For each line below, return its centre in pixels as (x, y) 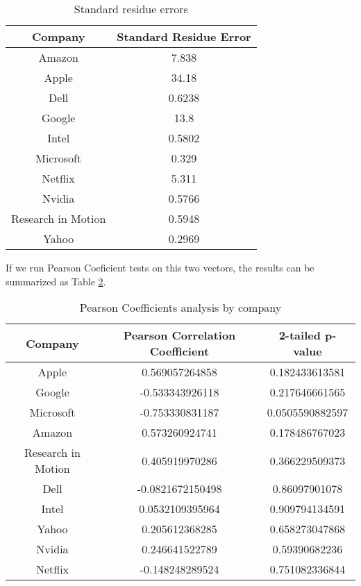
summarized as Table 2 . (56, 281)
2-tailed (300, 335)
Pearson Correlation (179, 335)
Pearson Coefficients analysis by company (180, 308)
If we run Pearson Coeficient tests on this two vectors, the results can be (160, 267)
